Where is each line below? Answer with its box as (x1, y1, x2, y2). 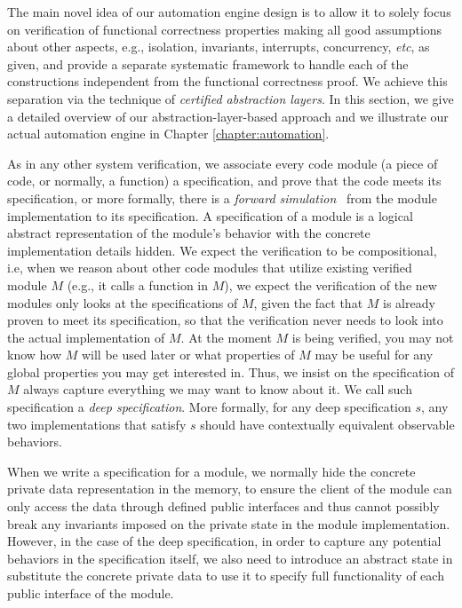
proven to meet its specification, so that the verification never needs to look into (7, 311, 443, 329)
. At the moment (180, 328, 272, 346)
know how (7, 345, 62, 364)
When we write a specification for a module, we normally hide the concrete (7, 462, 416, 480)
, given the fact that (253, 293, 363, 312)
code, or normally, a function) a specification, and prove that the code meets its (7, 171, 442, 190)
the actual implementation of (7, 328, 165, 346)
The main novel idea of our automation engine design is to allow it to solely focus (7, 3, 451, 20)
